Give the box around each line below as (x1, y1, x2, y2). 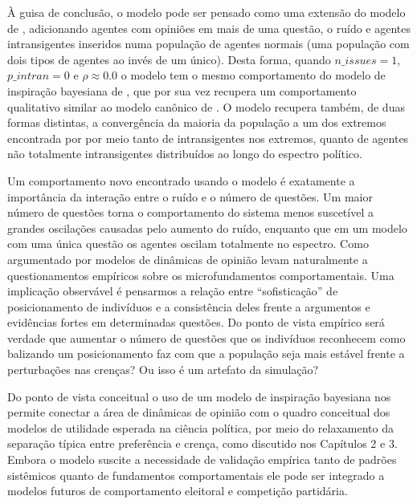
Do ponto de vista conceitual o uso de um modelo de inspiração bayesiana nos (7, 388, 391, 404)
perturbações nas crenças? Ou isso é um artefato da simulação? (7, 361, 319, 378)
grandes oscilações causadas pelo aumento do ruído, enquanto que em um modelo (7, 219, 407, 236)
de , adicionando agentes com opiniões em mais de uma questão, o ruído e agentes (7, 19, 411, 36)
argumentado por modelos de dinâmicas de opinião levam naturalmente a (7, 250, 368, 267)
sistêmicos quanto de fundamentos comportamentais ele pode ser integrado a (7, 466, 385, 483)
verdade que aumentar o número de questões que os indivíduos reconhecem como (7, 329, 406, 346)
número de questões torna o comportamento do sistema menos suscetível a (7, 204, 374, 221)
